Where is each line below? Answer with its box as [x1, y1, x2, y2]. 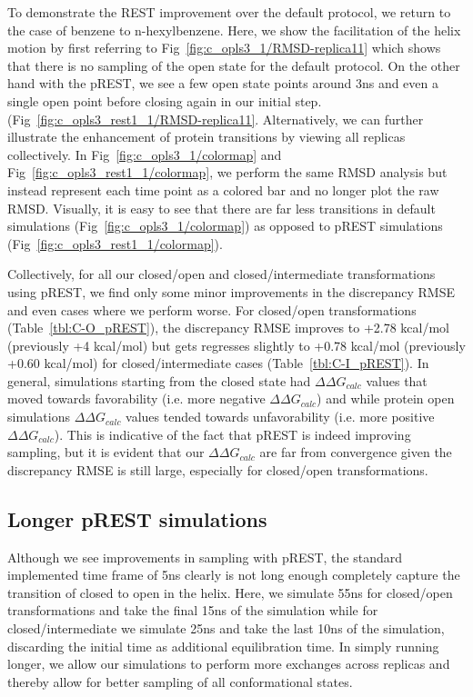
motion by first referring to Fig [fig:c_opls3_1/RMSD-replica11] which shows [7, 38, 441, 57]
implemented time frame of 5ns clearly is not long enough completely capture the [7, 565, 460, 584]
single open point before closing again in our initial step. [7, 91, 322, 110]
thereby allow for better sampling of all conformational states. [7, 672, 353, 691]
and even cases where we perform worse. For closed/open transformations [7, 300, 417, 319]
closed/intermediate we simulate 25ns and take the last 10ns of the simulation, [7, 619, 445, 638]
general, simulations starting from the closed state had [7, 371, 311, 390]
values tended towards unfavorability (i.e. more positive [126, 407, 435, 426]
